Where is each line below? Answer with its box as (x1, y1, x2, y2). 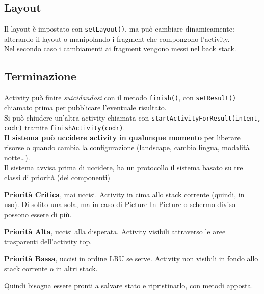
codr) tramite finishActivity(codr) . (4, 122, 125, 133)
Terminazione (4, 68, 76, 84)
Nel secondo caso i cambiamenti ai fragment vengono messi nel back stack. (4, 43, 236, 54)
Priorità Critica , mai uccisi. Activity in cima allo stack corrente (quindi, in (4, 189, 245, 199)
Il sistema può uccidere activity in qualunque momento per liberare (4, 132, 241, 142)
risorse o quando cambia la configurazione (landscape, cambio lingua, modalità (4, 142, 250, 153)
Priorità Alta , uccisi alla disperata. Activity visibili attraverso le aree (4, 226, 226, 237)
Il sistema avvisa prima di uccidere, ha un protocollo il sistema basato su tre (4, 162, 243, 172)
